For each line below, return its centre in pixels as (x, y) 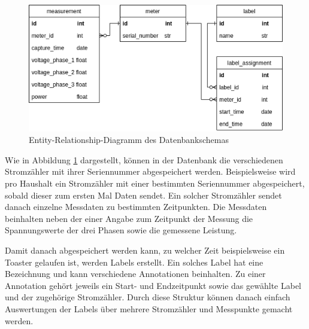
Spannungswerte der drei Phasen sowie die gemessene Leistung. (121, 230)
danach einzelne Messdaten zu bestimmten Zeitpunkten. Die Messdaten (136, 207)
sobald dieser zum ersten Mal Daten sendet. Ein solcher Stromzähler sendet (143, 195)
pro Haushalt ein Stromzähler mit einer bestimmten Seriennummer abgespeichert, (155, 183)
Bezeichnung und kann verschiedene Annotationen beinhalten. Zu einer (135, 274)
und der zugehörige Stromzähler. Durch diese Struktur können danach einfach (148, 297)
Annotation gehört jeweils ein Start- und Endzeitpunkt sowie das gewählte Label (153, 285)
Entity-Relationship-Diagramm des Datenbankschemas (129, 140)
